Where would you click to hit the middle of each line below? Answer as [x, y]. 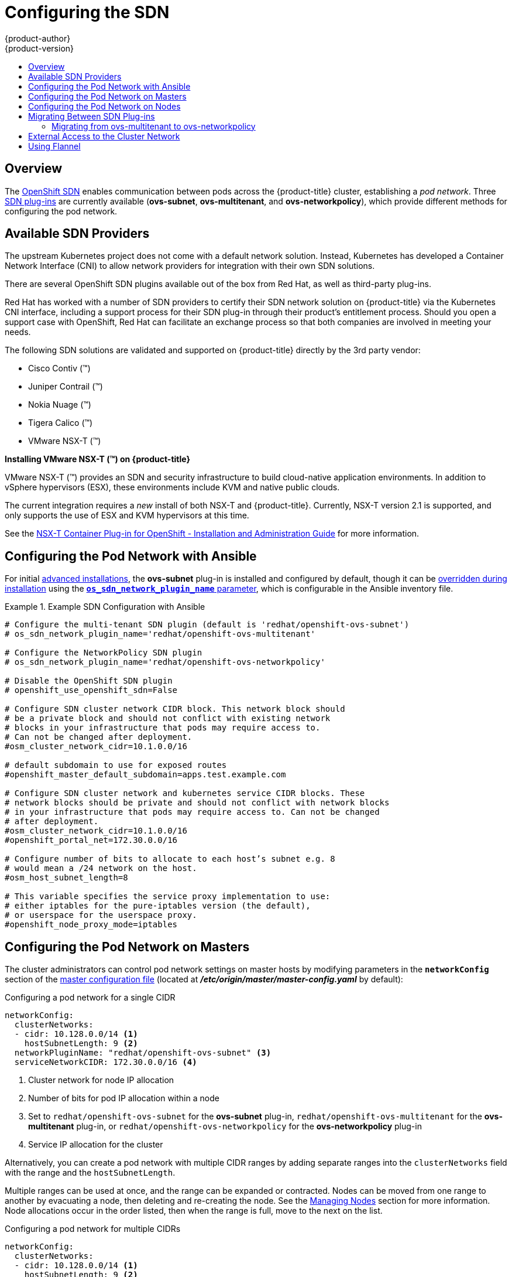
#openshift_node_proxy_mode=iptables [91, 925]
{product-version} [39, 48]
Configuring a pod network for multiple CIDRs [93, 1229]
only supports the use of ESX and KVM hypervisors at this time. [127, 515]
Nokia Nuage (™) [60, 405]
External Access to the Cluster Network [104, 136]
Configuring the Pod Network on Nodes [104, 106]
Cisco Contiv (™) [59, 368]
